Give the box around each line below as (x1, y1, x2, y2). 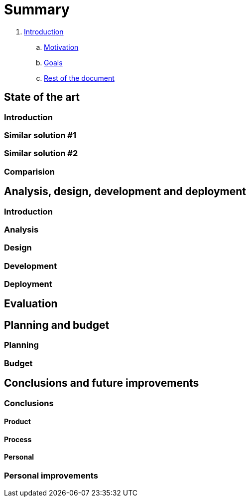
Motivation (44, 42, 79, 51)
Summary (4, 1, 70, 18)
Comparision (4, 166, 55, 177)
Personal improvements (4, 470, 98, 481)
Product (4, 417, 31, 426)
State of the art (4, 91, 80, 104)
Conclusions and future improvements (4, 377, 199, 390)
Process (4, 435, 32, 444)
